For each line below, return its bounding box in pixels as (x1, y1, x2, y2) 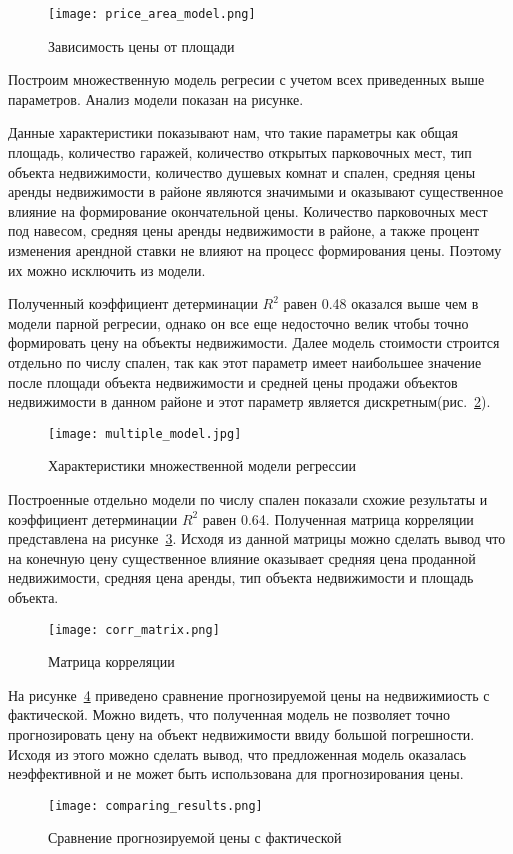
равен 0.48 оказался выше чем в (283, 293, 479, 314)
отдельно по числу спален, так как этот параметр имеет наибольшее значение (8, 351, 482, 372)
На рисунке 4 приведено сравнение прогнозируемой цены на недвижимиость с (8, 684, 490, 705)
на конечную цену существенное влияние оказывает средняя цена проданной (8, 547, 476, 568)
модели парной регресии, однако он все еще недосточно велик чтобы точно (8, 312, 469, 333)
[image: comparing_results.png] (48, 798, 263, 813)
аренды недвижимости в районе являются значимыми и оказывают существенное (8, 181, 504, 202)
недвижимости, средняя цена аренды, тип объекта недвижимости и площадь (8, 567, 474, 588)
